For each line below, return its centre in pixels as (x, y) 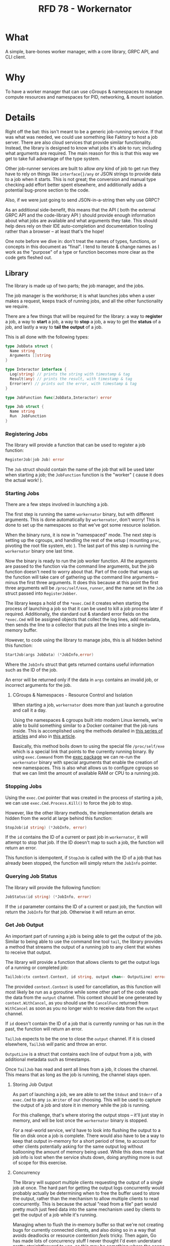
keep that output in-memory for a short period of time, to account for (84, 1141)
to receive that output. (28, 952)
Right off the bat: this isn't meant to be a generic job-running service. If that (84, 131)
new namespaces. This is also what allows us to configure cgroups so (86, 768)
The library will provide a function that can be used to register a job (75, 445)
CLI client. (16, 57)
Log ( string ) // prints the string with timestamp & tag (70, 374)
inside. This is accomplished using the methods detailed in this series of (88, 731)
